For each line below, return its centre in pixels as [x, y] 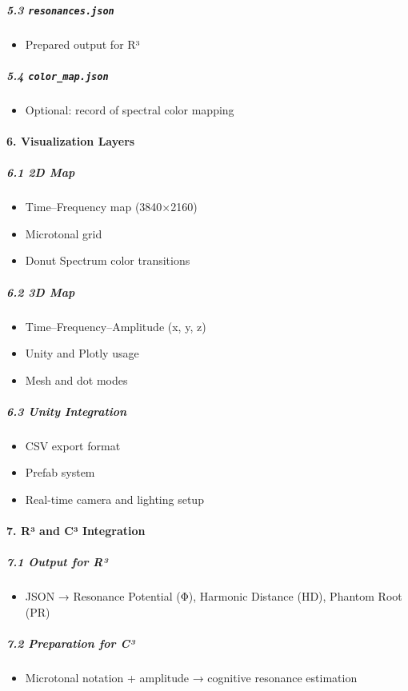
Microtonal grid [64, 233]
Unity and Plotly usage [82, 353]
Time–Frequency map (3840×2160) [111, 207]
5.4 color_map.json [58, 75]
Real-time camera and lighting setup [114, 499]
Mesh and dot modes [76, 379]
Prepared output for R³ [82, 44]
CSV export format [73, 445]
